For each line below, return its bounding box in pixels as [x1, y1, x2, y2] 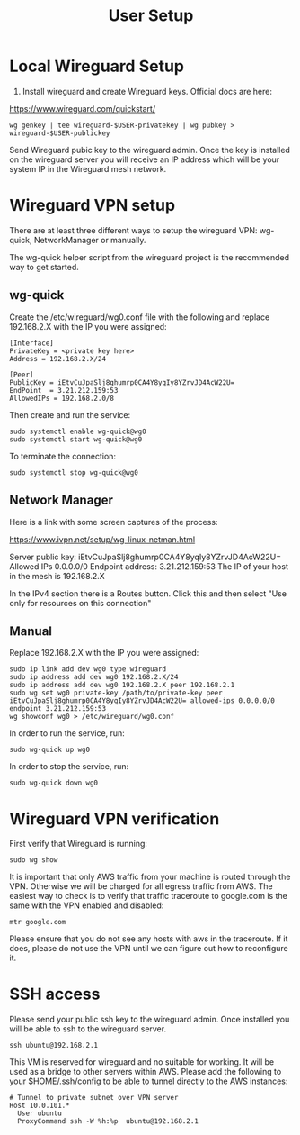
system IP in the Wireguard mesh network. [9, 163, 167, 174]
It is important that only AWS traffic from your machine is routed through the [9, 871, 291, 883]
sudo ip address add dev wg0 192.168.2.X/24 [9, 673, 179, 682]
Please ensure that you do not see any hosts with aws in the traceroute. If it [9, 933, 288, 944]
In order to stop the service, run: [9, 761, 129, 772]
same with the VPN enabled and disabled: [9, 900, 164, 911]
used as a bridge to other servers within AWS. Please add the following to [9, 1067, 282, 1077]
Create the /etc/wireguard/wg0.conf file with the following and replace [9, 312, 270, 322]
